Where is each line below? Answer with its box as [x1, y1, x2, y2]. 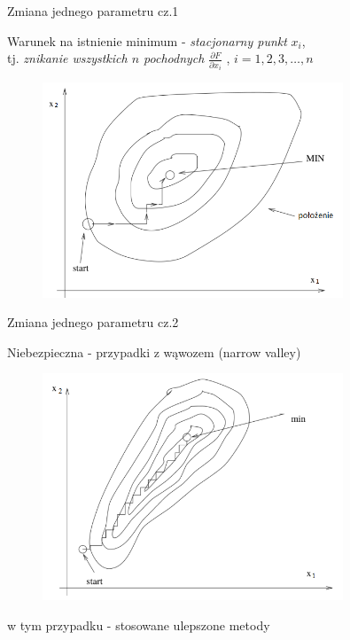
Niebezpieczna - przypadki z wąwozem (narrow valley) [7, 342, 301, 361]
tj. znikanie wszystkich [7, 49, 128, 67]
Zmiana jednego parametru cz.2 [7, 313, 179, 332]
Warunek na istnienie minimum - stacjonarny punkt [7, 31, 287, 50]
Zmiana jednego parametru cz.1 [7, 2, 179, 20]
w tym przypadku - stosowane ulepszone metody [7, 615, 270, 634]
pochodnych [144, 49, 205, 67]
